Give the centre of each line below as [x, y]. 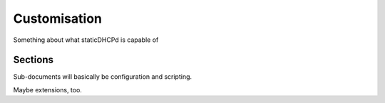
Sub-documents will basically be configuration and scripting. [103, 77]
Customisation [58, 18]
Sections [33, 60]
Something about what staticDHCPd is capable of [86, 40]
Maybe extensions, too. [47, 90]
